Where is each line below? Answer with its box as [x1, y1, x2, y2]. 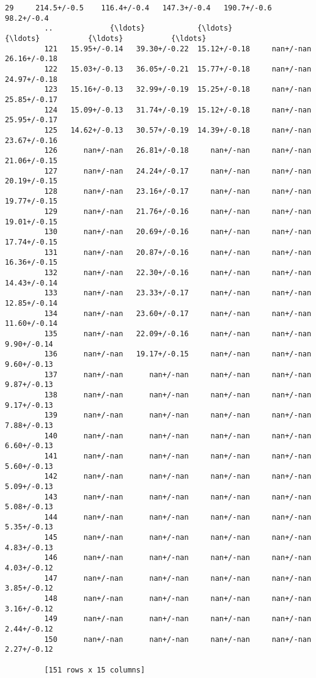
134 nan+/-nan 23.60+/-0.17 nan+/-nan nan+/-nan [44, 309, 312, 318]
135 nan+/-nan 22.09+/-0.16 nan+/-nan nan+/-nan [44, 330, 312, 338]
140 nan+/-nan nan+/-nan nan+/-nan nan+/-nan [44, 431, 312, 440]
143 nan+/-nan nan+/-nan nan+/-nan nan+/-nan [44, 492, 312, 501]
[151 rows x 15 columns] [44, 665, 145, 674]
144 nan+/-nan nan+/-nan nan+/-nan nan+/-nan [44, 512, 312, 521]
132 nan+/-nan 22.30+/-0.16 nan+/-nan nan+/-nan [44, 268, 312, 278]
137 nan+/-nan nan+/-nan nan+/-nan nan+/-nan [44, 370, 312, 379]
